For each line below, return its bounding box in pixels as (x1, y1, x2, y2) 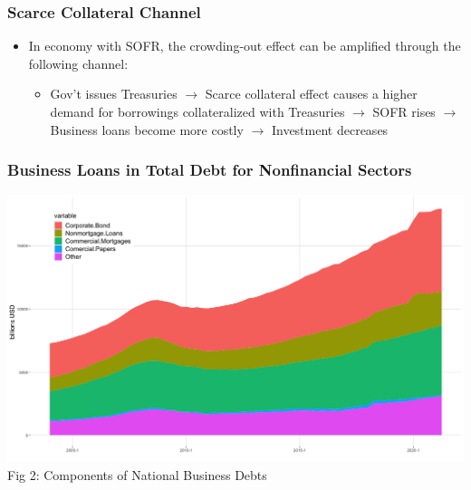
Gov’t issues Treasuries (50, 84, 178, 103)
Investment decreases (271, 120, 389, 139)
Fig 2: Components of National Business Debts (7, 465, 267, 484)
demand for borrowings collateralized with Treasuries (50, 102, 345, 120)
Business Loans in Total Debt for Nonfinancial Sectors (7, 159, 412, 181)
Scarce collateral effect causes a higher (205, 84, 418, 103)
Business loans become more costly (50, 120, 244, 139)
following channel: (28, 53, 129, 72)
